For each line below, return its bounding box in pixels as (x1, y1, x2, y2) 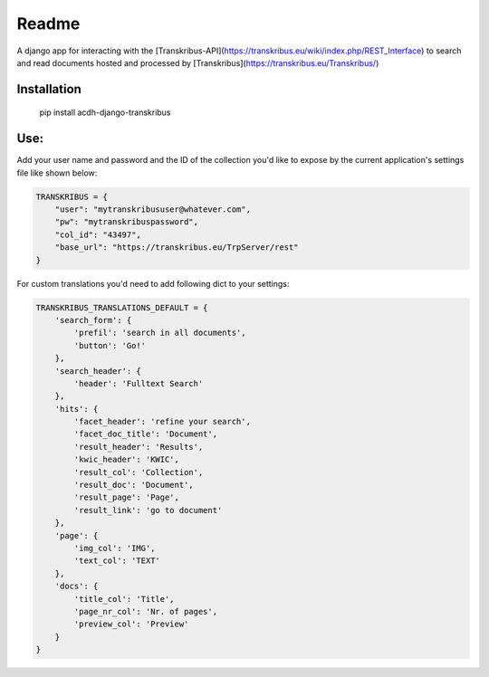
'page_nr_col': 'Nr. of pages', (73, 606, 217, 616)
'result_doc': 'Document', (73, 480, 194, 491)
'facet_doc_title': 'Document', (73, 429, 217, 439)
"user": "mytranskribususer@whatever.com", (54, 205, 251, 215)
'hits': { (54, 404, 99, 414)
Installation (16, 81, 81, 97)
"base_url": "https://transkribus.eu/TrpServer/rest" (54, 243, 299, 253)
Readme (16, 14, 81, 33)
